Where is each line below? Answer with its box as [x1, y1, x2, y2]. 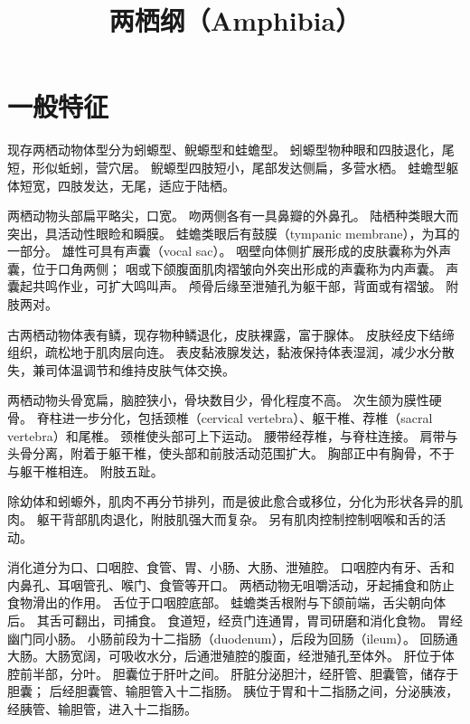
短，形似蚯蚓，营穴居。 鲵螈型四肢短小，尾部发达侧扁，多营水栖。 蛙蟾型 [7, 157, 446, 176]
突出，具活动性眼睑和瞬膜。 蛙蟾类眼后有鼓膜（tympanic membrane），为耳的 [7, 223, 460, 242]
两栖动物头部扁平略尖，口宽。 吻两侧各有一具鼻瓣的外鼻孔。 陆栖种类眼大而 [7, 206, 459, 225]
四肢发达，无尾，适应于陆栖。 [57, 175, 235, 194]
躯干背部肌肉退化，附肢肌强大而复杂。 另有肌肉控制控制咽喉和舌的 [36, 510, 434, 528]
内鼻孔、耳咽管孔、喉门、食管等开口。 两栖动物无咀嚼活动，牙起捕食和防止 [7, 575, 455, 594]
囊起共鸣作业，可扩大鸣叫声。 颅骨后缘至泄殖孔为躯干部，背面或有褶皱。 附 [7, 277, 459, 296]
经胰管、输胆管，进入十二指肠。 [7, 699, 197, 718]
